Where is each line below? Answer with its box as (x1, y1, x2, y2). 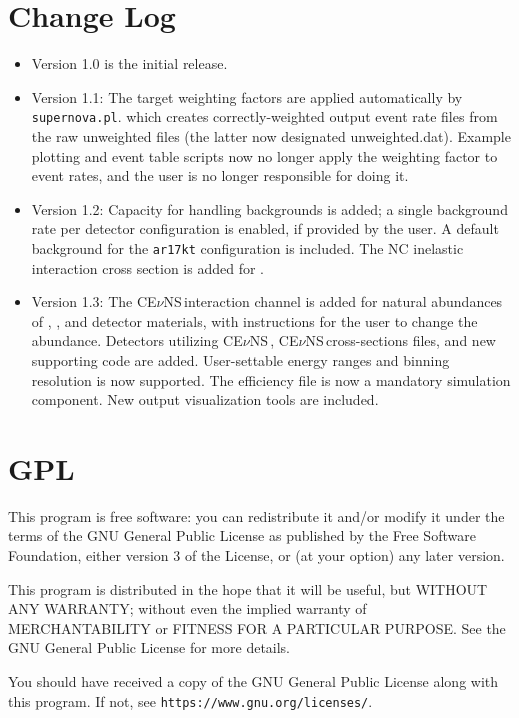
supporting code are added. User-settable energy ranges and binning (31, 349, 450, 370)
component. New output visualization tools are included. (31, 389, 379, 410)
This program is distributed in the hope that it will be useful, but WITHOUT (8, 578, 488, 599)
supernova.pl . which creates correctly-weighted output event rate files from (31, 106, 498, 127)
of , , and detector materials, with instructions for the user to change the (31, 310, 478, 331)
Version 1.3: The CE (31, 291, 157, 312)
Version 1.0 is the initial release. (31, 53, 228, 74)
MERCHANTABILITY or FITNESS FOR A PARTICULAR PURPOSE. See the (8, 617, 506, 638)
